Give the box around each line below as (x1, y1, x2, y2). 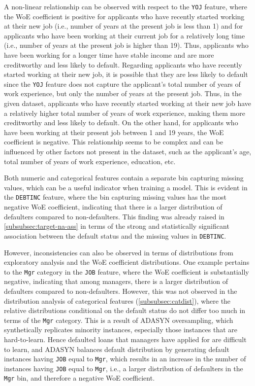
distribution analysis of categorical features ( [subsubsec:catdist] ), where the (4, 295, 231, 306)
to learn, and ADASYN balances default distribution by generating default (4, 344, 229, 354)
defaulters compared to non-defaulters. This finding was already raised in (4, 211, 224, 221)
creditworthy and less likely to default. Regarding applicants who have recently (4, 59, 242, 70)
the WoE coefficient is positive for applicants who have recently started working (4, 11, 245, 21)
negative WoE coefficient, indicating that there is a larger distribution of (4, 202, 223, 212)
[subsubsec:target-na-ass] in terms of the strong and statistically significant (4, 221, 229, 231)
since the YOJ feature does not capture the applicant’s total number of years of (4, 78, 241, 89)
